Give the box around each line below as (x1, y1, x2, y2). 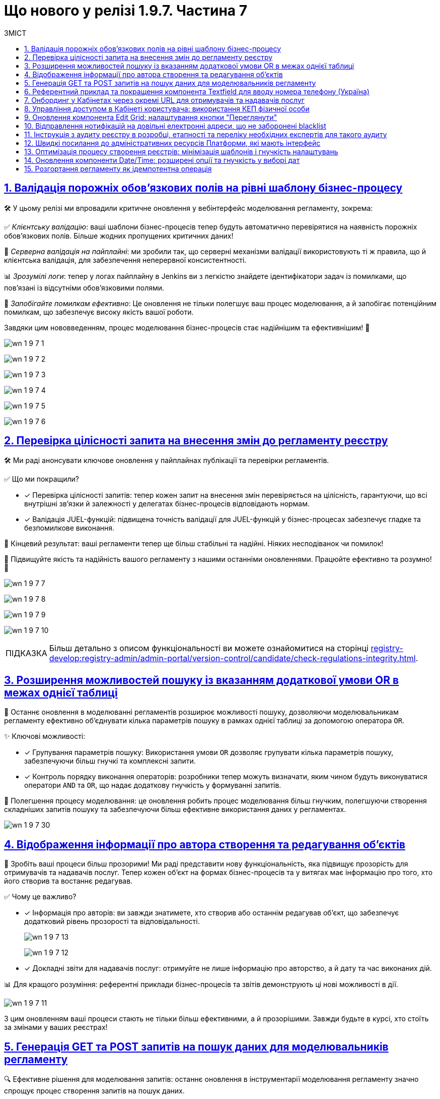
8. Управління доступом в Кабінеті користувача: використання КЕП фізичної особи (24, 104, 310, 113)
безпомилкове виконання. (24, 524, 115, 533)
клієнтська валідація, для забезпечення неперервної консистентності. (4, 255, 247, 264)
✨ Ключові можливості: (4, 732, 86, 741)
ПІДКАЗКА (6, 648, 47, 659)
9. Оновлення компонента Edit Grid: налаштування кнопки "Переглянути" (24, 112, 277, 122)
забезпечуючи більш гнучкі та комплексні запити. (24, 757, 196, 766)
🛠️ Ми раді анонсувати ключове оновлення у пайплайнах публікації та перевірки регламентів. (4, 456, 329, 465)
